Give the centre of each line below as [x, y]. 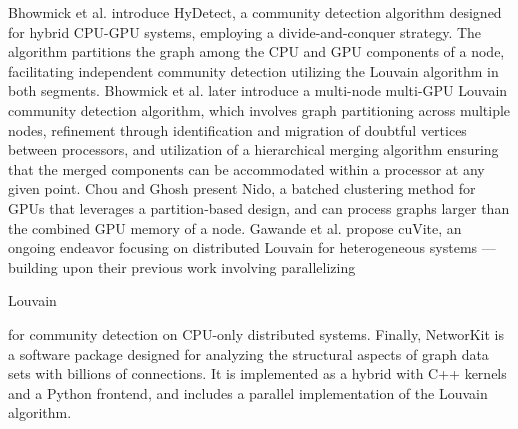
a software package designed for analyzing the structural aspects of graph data [248, 353]
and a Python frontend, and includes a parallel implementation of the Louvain [248, 392]
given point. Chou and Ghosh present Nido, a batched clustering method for [242, 188]
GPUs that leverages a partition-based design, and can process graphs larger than [259, 207]
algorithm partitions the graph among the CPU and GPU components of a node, [256, 51]
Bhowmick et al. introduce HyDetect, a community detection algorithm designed [255, 12]
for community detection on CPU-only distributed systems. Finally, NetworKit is [256, 333]
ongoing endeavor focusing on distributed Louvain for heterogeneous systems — [252, 247]
